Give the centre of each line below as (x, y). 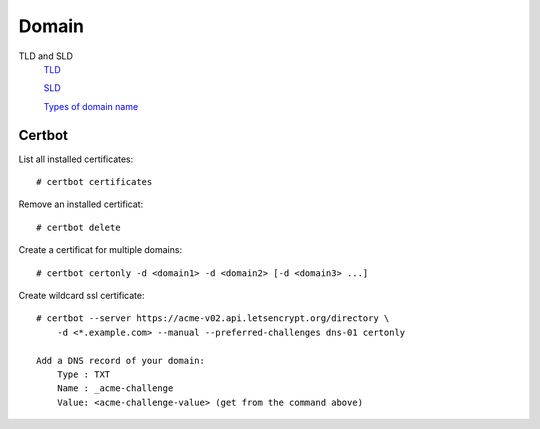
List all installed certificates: (76, 159)
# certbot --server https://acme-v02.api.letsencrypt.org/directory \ (213, 318)
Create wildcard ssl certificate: (81, 295)
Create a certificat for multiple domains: (100, 250)
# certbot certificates (94, 182)
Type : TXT (83, 374)
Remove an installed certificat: (81, 204)
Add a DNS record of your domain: (120, 360)
